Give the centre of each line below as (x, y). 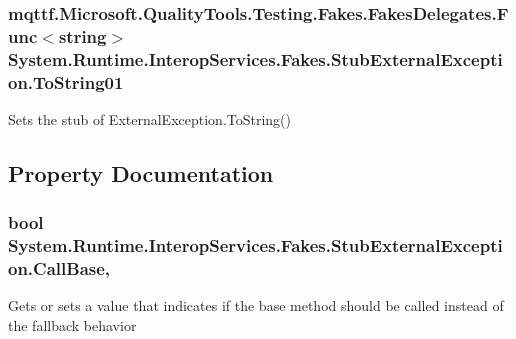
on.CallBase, (59, 268)
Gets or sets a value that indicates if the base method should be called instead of (256, 305)
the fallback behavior (72, 325)
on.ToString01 (66, 81)
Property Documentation (141, 172)
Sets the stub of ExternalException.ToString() (150, 118)
